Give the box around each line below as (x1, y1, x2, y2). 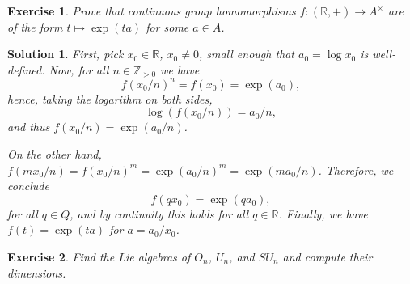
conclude (7, 177, 49, 194)
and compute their (282, 248, 373, 265)
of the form (7, 18, 63, 35)
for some (146, 18, 189, 35)
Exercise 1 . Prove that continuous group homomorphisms (7, 2, 296, 19)
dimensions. (7, 264, 66, 281)
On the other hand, (7, 146, 102, 163)
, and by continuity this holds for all (70, 205, 249, 222)
